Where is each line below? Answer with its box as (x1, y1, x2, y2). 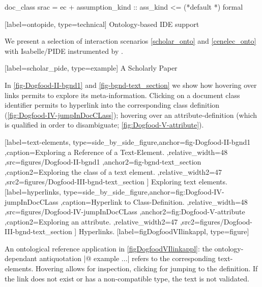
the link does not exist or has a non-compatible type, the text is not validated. (5, 273, 250, 283)
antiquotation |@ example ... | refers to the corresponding (39, 253, 216, 264)
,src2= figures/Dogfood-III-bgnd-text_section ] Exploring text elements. (5, 176, 227, 187)
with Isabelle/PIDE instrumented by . (5, 45, 123, 56)
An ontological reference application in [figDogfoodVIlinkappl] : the (5, 243, 212, 253)
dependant (5, 253, 37, 264)
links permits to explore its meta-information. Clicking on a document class (5, 89, 240, 100)
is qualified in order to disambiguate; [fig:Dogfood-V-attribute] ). (5, 119, 204, 130)
